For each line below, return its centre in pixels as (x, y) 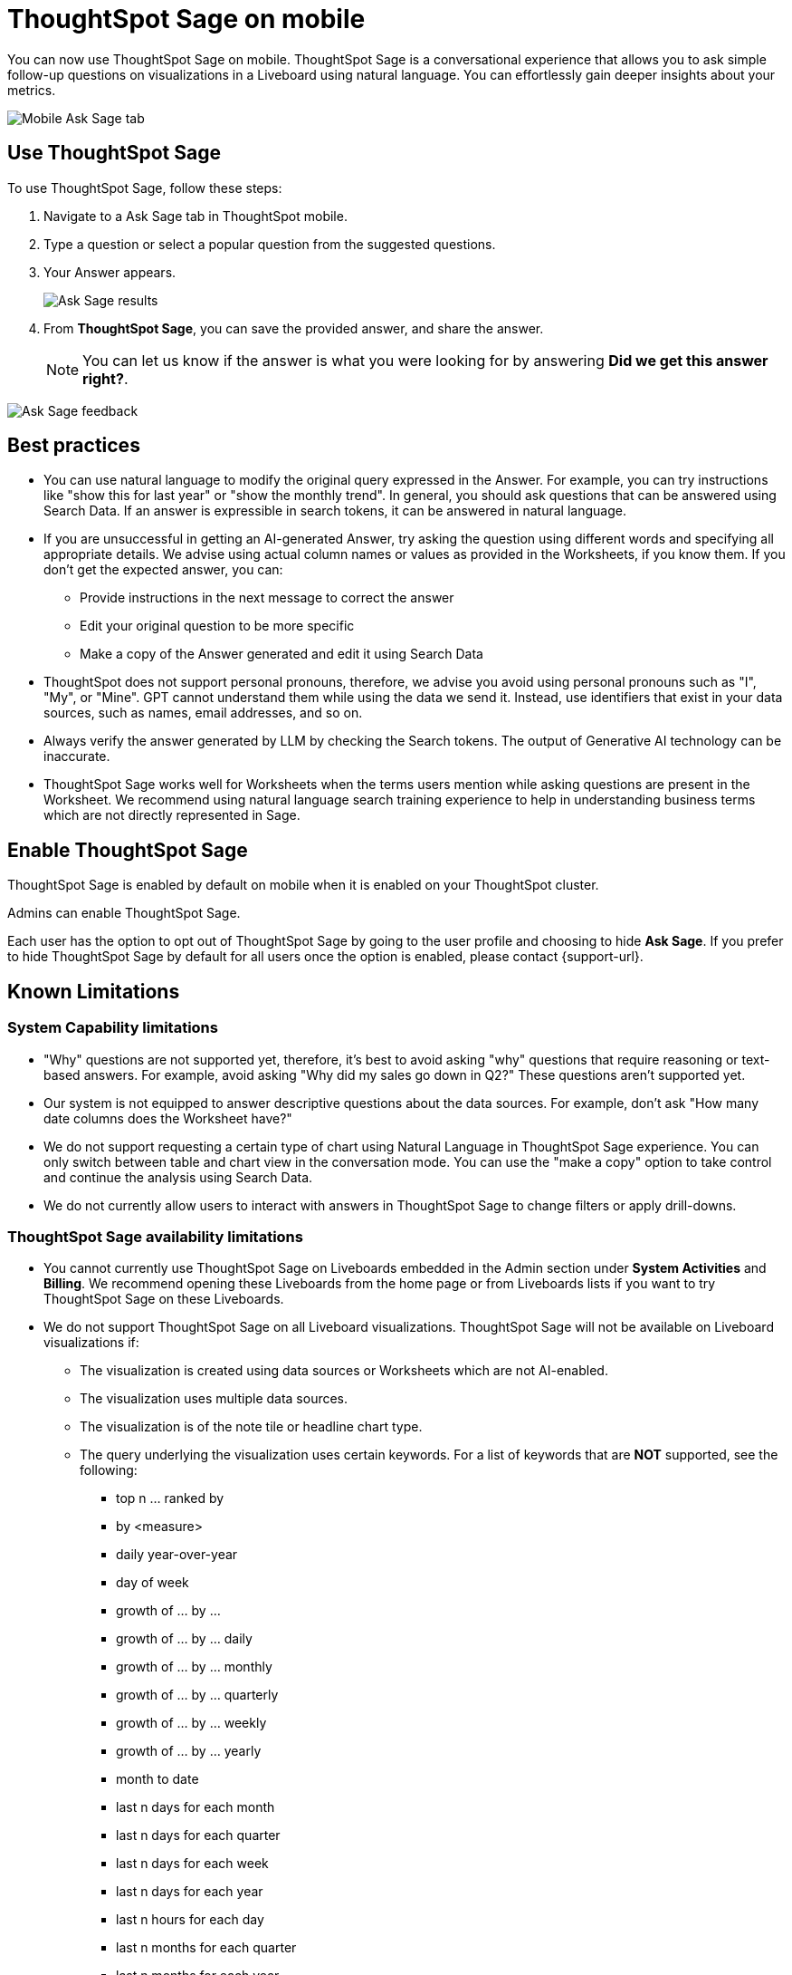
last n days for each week (192, 1864)
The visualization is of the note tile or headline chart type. (251, 1427)
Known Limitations (94, 991)
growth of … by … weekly (191, 1723)
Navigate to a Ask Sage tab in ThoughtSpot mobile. (196, 216)
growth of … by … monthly (194, 1667)
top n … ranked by (170, 1498)
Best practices (74, 446)
